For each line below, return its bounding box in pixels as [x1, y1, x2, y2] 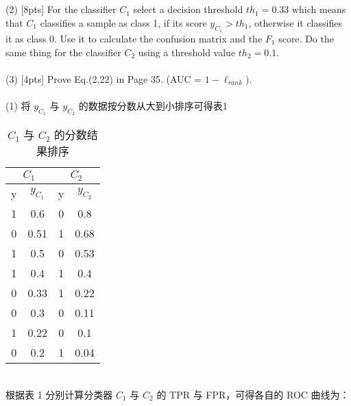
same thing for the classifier [5, 45, 121, 59]
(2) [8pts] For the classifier [5, 2, 117, 16]
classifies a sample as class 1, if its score [40, 15, 207, 29]
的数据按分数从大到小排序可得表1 [78, 98, 228, 112]
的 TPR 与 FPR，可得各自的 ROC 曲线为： [156, 387, 350, 401]
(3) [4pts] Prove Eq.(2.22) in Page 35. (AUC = [5, 71, 202, 86]
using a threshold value [138, 45, 236, 59]
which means [291, 2, 346, 16]
